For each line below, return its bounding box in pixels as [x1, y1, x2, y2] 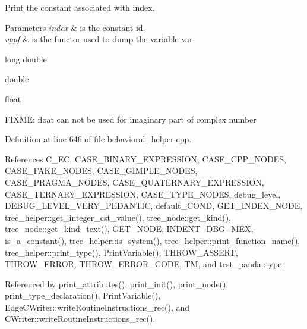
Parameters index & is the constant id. [5, 21, 145, 33]
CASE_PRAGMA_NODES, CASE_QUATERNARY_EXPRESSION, [5, 176, 264, 188]
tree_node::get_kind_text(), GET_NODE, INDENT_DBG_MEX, [5, 223, 254, 235]
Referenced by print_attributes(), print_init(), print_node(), [5, 277, 229, 290]
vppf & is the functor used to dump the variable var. [5, 33, 195, 45]
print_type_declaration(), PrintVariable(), [5, 289, 161, 302]
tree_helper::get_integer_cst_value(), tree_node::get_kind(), [5, 211, 231, 223]
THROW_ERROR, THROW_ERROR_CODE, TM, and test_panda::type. [5, 258, 284, 270]
